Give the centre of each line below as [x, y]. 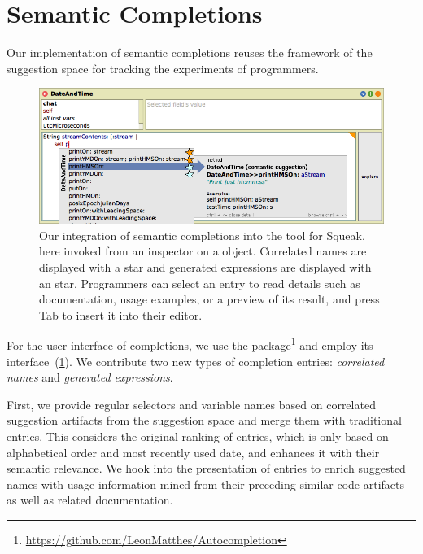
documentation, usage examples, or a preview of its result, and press [209, 299]
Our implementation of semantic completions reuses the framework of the [190, 52]
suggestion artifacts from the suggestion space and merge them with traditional [204, 420]
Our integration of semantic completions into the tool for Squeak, [202, 235]
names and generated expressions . [90, 377]
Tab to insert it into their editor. [121, 314]
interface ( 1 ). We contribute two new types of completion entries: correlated [196, 361]
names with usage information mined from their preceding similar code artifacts [205, 484]
